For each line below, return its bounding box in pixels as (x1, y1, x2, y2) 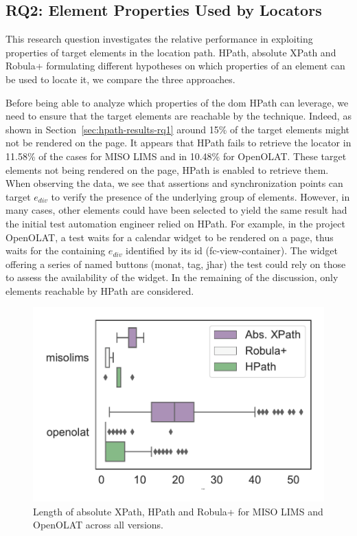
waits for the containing (5, 243, 106, 258)
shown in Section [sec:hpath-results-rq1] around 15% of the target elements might (5, 122, 350, 136)
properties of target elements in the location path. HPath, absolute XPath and (5, 45, 336, 59)
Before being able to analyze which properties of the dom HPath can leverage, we (5, 95, 349, 109)
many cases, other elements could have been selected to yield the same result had (5, 203, 347, 217)
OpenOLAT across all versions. (33, 517, 163, 532)
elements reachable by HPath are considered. (5, 283, 194, 298)
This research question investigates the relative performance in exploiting (5, 32, 313, 46)
